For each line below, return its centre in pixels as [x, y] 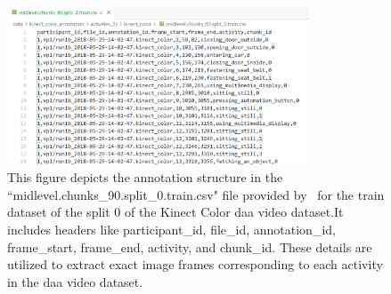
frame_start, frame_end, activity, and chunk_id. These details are [190, 246]
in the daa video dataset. [75, 281]
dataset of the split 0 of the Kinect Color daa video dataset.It [175, 212]
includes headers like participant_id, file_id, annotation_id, [171, 229]
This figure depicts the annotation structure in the [145, 177]
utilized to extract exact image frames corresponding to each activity [195, 264]
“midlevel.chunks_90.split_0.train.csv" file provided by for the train [196, 194]
